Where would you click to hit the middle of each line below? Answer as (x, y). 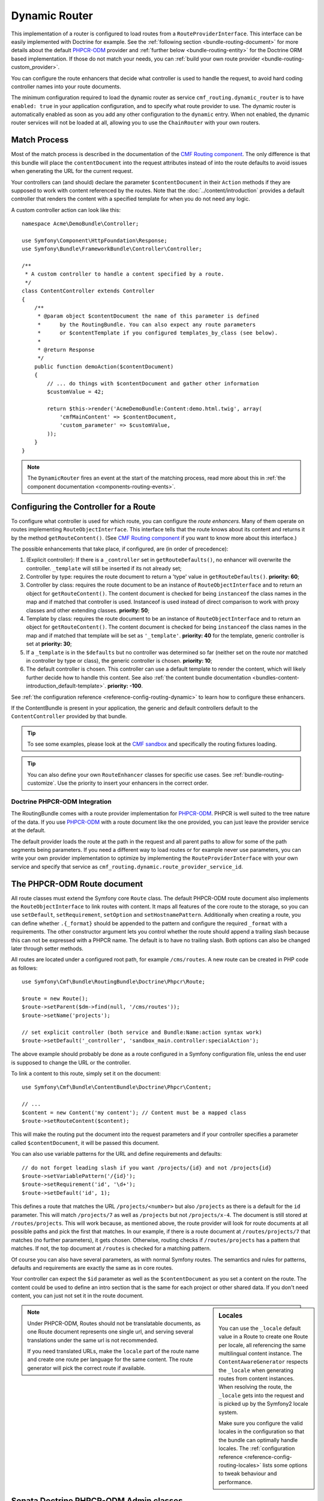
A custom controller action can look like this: (66, 210)
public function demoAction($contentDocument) (104, 367)
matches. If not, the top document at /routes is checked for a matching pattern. (111, 1248)
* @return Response (66, 349)
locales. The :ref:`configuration (257, 1448)
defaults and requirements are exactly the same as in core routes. (92, 1267)
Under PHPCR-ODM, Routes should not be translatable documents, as (114, 1323)
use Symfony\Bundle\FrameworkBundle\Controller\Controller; (112, 249)
